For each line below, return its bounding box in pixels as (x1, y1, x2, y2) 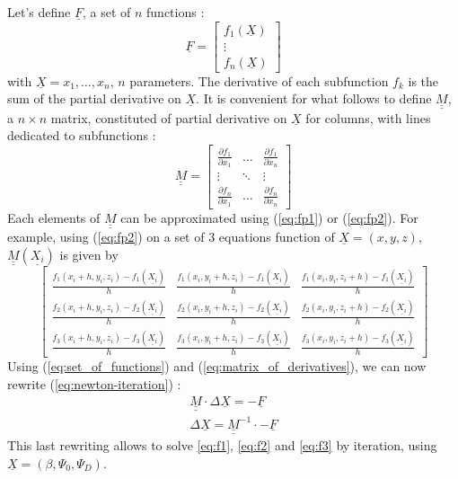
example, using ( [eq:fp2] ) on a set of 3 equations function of (7, 227, 335, 246)
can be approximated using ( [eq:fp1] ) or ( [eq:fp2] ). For (120, 208, 418, 226)
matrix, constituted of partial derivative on (50, 108, 287, 127)
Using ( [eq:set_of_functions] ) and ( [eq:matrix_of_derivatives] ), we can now (7, 357, 427, 376)
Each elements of (7, 208, 101, 226)
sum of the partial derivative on (7, 89, 181, 108)
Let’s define (7, 3, 71, 21)
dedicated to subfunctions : (7, 126, 156, 145)
